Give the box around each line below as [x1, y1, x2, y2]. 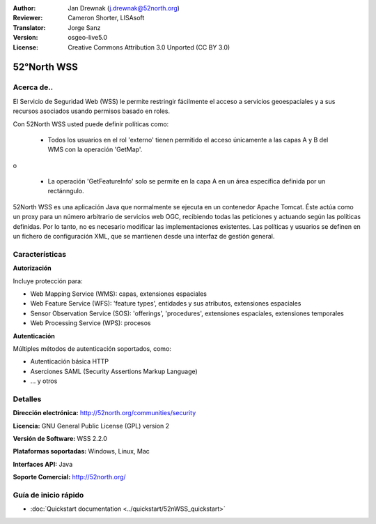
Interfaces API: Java [13, 460, 73, 468]
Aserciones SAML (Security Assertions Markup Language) [30, 367, 198, 375]
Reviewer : [13, 14, 43, 22]
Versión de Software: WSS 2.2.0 [13, 434, 108, 442]
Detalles [13, 394, 42, 404]
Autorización [13, 264, 52, 272]
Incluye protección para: [13, 276, 83, 285]
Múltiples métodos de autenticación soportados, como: [13, 344, 172, 352]
